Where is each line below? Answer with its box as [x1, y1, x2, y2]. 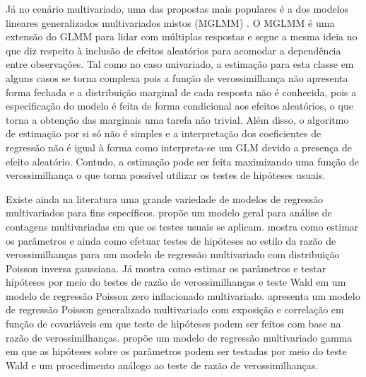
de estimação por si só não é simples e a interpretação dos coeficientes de [6, 126, 321, 141]
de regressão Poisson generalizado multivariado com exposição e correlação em [6, 302, 344, 317]
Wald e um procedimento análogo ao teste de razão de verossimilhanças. [6, 357, 319, 372]
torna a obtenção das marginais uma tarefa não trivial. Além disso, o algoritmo [6, 112, 349, 127]
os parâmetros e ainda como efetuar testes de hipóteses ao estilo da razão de [6, 233, 336, 248]
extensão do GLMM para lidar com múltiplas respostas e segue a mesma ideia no [6, 29, 358, 44]
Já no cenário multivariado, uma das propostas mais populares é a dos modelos [6, 1, 349, 16]
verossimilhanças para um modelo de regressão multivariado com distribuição [6, 247, 340, 262]
